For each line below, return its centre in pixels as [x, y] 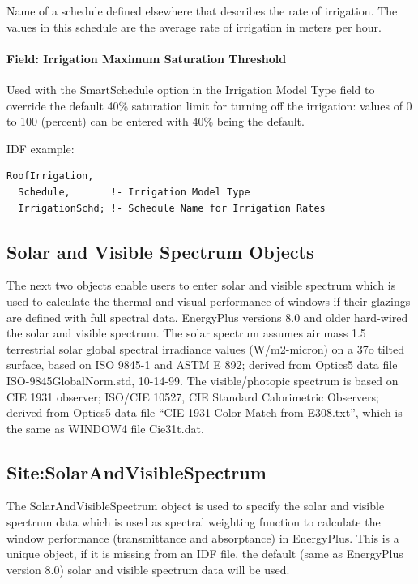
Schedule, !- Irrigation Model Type [134, 192]
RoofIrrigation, [50, 176]
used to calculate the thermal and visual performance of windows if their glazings [209, 301]
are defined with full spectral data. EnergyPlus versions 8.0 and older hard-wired [207, 317]
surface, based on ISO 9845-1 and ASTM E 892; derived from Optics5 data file [202, 365]
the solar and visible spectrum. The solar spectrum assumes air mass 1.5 [186, 333]
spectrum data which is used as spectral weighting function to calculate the [194, 522]
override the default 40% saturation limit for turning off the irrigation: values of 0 [209, 105]
